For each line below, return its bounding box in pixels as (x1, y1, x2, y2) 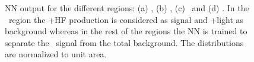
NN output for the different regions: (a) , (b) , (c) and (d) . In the (5, 2, 249, 14)
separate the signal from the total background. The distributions (5, 36, 244, 48)
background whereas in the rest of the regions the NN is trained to (5, 25, 247, 37)
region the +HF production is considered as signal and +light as (8, 13, 244, 25)
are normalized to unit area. (5, 48, 107, 60)
